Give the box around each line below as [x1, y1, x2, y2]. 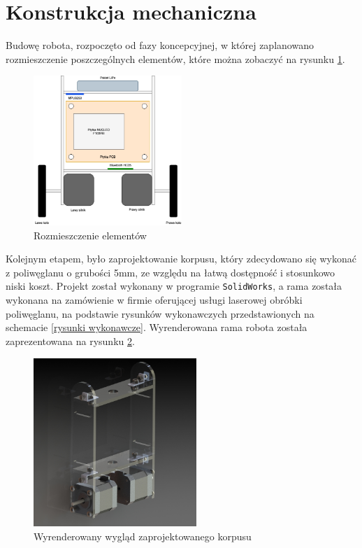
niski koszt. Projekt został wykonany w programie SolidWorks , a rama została [6, 279, 342, 293]
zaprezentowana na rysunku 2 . [6, 333, 135, 348]
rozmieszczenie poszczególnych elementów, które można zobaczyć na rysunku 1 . [6, 51, 345, 66]
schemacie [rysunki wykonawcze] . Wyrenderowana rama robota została [6, 320, 307, 335]
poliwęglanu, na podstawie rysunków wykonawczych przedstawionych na [6, 306, 314, 321]
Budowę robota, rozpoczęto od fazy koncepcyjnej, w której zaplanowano [6, 38, 314, 52]
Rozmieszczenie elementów [34, 227, 147, 242]
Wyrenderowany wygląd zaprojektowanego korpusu [34, 528, 252, 543]
